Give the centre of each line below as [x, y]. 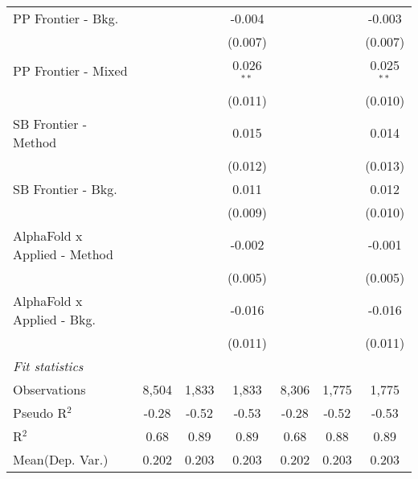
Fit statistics [48, 365]
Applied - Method [63, 254]
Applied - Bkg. [54, 319]
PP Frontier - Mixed [70, 71]
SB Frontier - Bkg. [65, 188]
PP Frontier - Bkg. [66, 18]
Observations [49, 389]
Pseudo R [40, 412]
